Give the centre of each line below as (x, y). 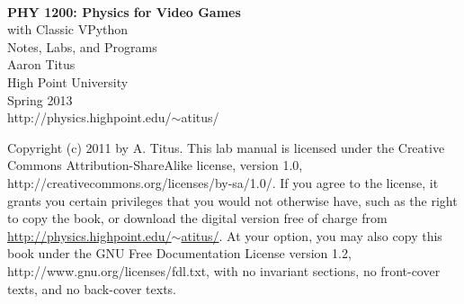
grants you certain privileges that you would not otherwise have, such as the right (232, 200)
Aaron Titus (41, 64)
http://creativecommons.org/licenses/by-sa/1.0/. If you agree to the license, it (223, 182)
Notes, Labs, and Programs (82, 46)
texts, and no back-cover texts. (92, 288)
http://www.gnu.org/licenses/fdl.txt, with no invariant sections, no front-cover (224, 270)
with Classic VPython (68, 29)
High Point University (68, 81)
